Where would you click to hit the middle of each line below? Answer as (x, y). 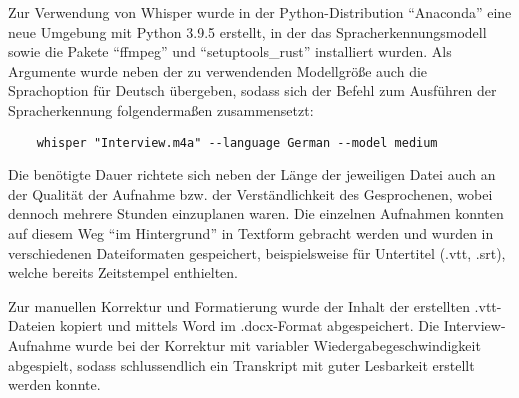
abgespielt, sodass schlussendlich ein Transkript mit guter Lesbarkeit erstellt (241, 364)
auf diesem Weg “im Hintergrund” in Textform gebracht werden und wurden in (251, 233)
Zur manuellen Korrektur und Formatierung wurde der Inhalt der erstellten (239, 305)
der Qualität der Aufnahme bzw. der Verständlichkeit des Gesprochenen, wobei (250, 193)
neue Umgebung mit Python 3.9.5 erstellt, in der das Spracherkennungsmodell (247, 31)
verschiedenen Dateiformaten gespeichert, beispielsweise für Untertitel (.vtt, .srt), (257, 252)
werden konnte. (54, 384)
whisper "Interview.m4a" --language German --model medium (237, 142)
